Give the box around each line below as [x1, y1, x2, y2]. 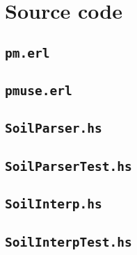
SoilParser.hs [5, 121, 102, 136]
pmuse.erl [5, 83, 72, 99]
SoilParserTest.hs [5, 158, 132, 174]
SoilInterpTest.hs [5, 234, 132, 249]
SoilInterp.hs [5, 197, 102, 212]
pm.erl [5, 45, 50, 60]
